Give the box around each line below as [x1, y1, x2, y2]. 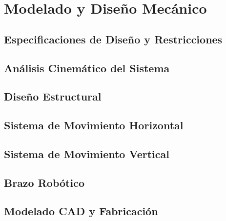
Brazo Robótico [4, 175, 84, 190]
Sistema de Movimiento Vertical [4, 146, 169, 161]
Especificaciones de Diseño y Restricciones [4, 31, 223, 46]
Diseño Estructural [4, 89, 102, 104]
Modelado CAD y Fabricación [4, 203, 158, 219]
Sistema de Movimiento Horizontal [4, 118, 184, 133]
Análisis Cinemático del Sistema [4, 60, 170, 75]
